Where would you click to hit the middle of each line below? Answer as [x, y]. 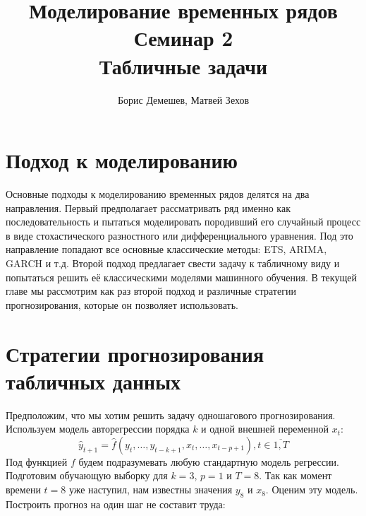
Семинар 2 [183, 38]
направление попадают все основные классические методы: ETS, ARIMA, [166, 249]
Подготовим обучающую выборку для [87, 475]
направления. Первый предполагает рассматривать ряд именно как [148, 207]
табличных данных [93, 381]
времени [23, 489]
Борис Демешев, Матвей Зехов [183, 99]
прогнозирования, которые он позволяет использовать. [122, 304]
